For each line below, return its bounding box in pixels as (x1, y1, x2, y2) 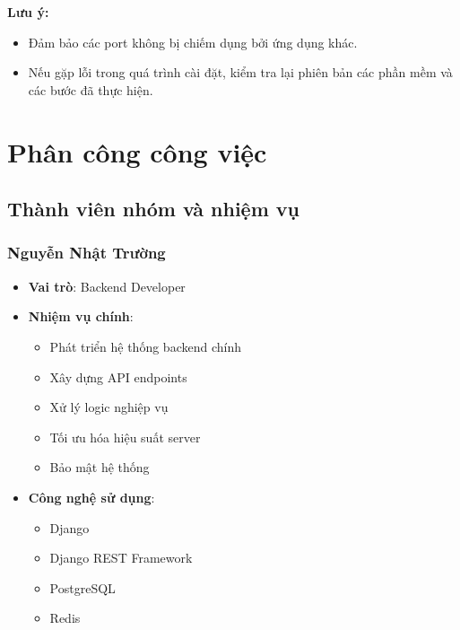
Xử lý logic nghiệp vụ (49, 398, 169, 416)
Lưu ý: (7, 3, 49, 21)
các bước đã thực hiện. (28, 80, 153, 99)
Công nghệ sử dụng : (28, 487, 155, 506)
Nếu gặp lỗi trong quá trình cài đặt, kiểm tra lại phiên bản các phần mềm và (28, 63, 453, 82)
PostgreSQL (49, 578, 116, 597)
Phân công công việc (7, 133, 267, 170)
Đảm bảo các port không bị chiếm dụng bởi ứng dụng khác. (28, 32, 358, 51)
